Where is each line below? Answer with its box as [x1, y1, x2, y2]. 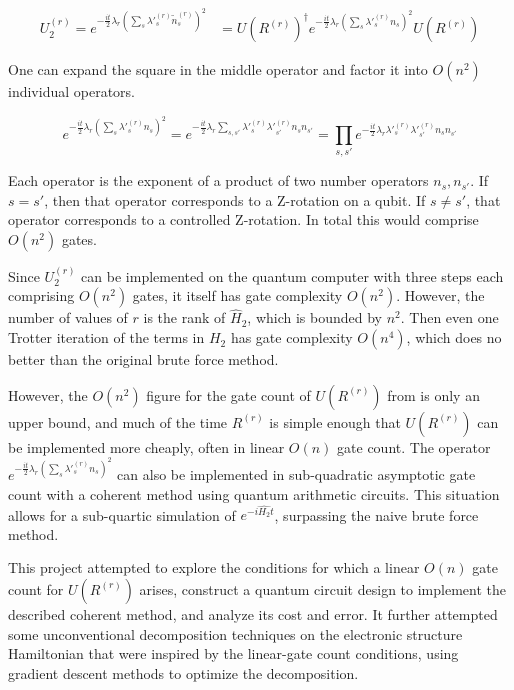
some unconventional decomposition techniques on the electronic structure [8, 623, 463, 644]
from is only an [387, 384, 480, 405]
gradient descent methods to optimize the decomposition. [8, 662, 359, 683]
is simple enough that [269, 411, 401, 432]
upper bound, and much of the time [8, 411, 228, 432]
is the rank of [143, 307, 226, 328]
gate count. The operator [337, 436, 491, 457]
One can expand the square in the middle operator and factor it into [8, 59, 428, 80]
